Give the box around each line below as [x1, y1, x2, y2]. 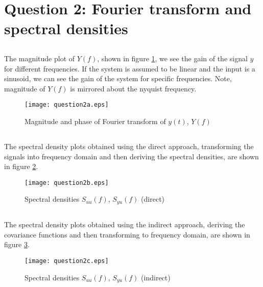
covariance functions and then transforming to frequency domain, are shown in [4, 229, 250, 240]
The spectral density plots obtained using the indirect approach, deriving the [4, 219, 245, 230]
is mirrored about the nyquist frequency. [70, 83, 197, 93]
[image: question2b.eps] [25, 179, 109, 186]
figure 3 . [4, 239, 30, 250]
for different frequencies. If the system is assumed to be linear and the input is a [4, 63, 255, 74]
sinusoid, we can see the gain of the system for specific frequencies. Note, [4, 73, 232, 84]
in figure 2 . [4, 161, 38, 172]
